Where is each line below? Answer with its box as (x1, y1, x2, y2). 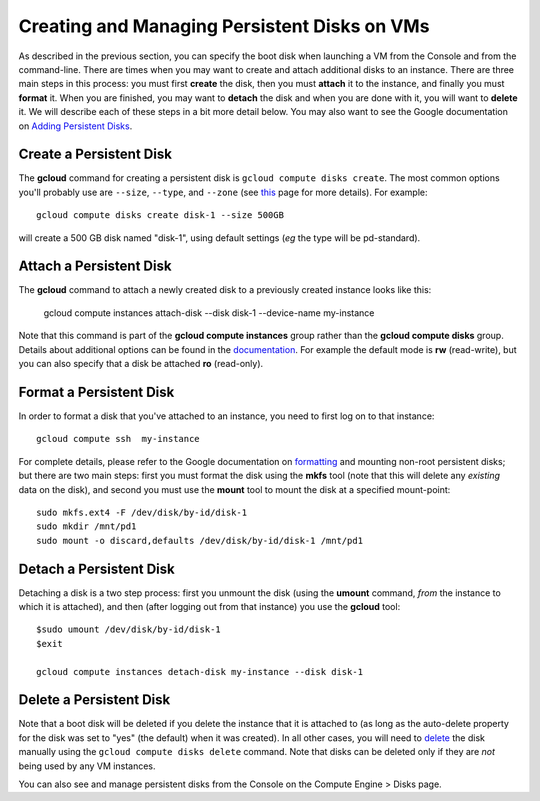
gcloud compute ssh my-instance (36, 433, 200, 445)
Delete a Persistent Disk (18, 691, 171, 709)
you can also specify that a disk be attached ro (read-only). (18, 358, 264, 370)
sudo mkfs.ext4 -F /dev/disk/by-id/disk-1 (36, 506, 248, 518)
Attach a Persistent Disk (18, 258, 172, 275)
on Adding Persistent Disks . (18, 120, 133, 132)
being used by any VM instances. (18, 760, 156, 772)
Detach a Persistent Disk (18, 560, 175, 577)
